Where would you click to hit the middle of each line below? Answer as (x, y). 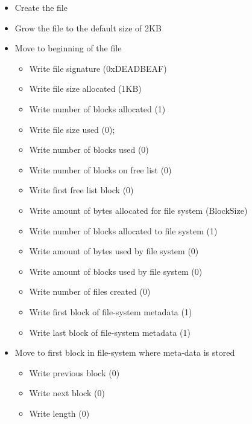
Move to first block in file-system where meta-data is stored (125, 352)
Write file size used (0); (72, 129)
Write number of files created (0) (90, 291)
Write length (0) (59, 413)
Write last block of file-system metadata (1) (110, 332)
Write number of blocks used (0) (89, 149)
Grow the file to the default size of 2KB (88, 27)
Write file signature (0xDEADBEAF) (98, 68)
